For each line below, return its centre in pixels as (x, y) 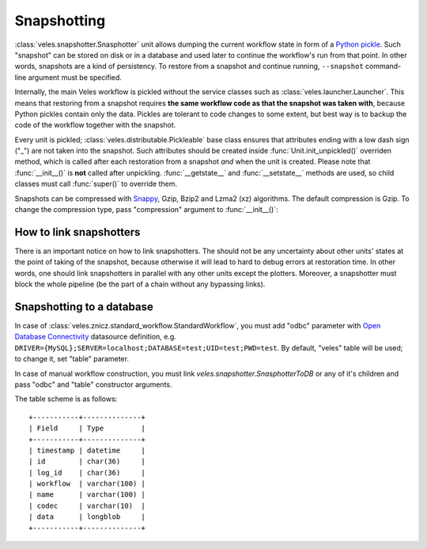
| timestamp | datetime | (87, 450)
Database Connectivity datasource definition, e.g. (96, 337)
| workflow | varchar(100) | (87, 484)
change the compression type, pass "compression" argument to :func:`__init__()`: (146, 210)
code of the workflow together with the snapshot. (95, 125)
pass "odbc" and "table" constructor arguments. (94, 384)
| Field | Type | (87, 428)
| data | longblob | (87, 517)
